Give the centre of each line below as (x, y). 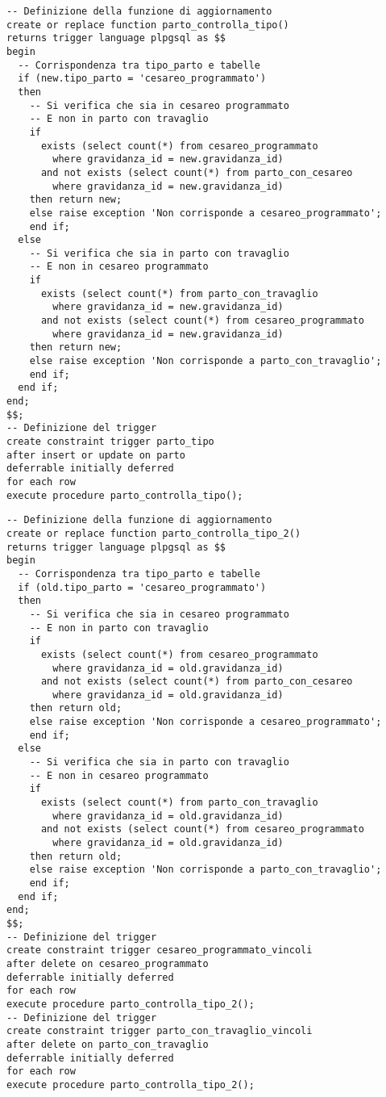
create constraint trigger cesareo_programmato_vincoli (160, 950)
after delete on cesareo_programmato (108, 963)
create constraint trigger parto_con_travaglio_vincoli (160, 1031)
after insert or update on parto (96, 455)
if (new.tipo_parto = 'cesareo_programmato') (142, 79)
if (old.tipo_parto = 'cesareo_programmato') (142, 587)
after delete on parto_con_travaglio (108, 1044)
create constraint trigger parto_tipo (110, 442)
